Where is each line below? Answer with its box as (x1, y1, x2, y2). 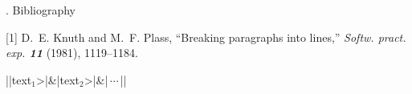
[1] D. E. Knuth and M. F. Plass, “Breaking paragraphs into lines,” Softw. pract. (6, 28, 406, 45)
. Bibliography (6, 2, 75, 18)
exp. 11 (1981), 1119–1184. (6, 44, 138, 61)
